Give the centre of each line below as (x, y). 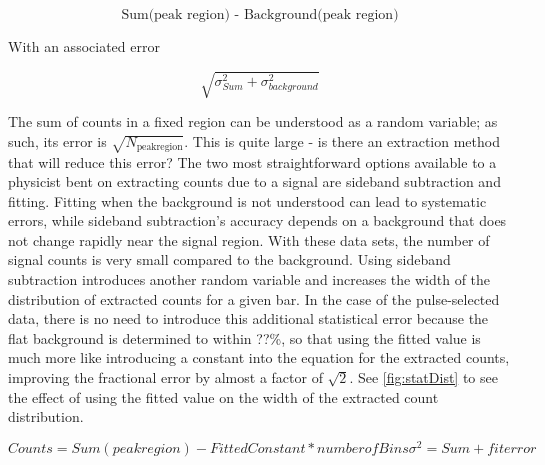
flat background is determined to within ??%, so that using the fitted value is (244, 337)
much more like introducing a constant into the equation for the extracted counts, (259, 357)
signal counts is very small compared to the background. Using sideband (229, 259)
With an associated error (84, 46)
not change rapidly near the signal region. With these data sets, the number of (249, 239)
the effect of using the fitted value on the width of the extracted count (223, 396)
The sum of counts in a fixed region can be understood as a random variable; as (253, 121)
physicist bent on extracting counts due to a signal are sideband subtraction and (254, 181)
